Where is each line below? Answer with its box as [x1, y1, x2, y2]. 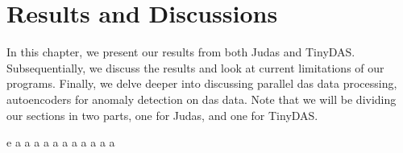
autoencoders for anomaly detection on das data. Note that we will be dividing [6, 90, 397, 107]
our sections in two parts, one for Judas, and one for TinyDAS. [6, 106, 318, 123]
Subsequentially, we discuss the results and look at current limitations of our [6, 59, 384, 76]
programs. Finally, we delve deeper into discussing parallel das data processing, [6, 75, 397, 92]
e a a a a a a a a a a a [6, 134, 115, 151]
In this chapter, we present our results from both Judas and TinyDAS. [6, 43, 355, 60]
